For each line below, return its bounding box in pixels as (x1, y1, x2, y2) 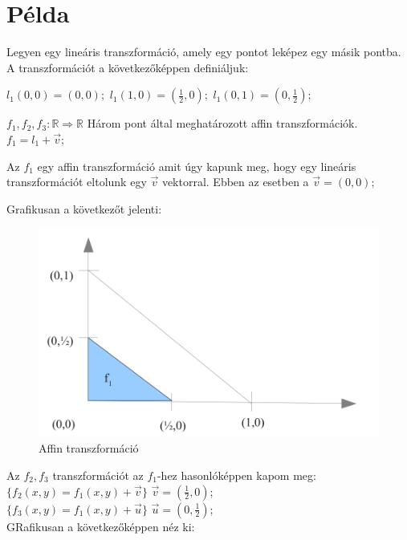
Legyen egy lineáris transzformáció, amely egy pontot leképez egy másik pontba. (6, 43, 401, 60)
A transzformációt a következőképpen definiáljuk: (6, 59, 249, 75)
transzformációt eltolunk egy (6, 173, 147, 190)
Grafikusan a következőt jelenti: (6, 200, 162, 217)
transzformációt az (52, 466, 144, 483)
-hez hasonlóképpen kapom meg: (157, 466, 316, 483)
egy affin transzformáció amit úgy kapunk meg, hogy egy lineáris (37, 157, 356, 174)
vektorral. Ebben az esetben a (161, 173, 309, 190)
